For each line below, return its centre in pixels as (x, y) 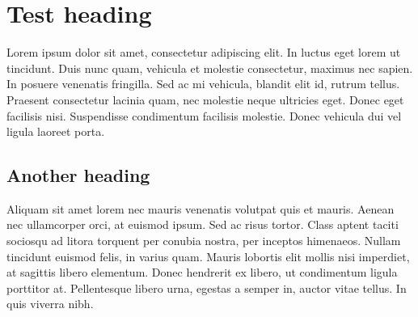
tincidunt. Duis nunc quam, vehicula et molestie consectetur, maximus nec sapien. (210, 68)
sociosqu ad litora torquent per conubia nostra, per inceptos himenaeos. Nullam (204, 241)
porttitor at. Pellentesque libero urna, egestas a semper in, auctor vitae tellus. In (207, 287)
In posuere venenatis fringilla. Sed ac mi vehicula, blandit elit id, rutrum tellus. (203, 84)
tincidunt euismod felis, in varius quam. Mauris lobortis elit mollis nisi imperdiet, (208, 256)
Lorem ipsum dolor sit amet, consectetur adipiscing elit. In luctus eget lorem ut (204, 52)
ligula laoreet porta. (56, 131)
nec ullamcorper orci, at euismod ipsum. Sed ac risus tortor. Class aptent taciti (203, 224)
